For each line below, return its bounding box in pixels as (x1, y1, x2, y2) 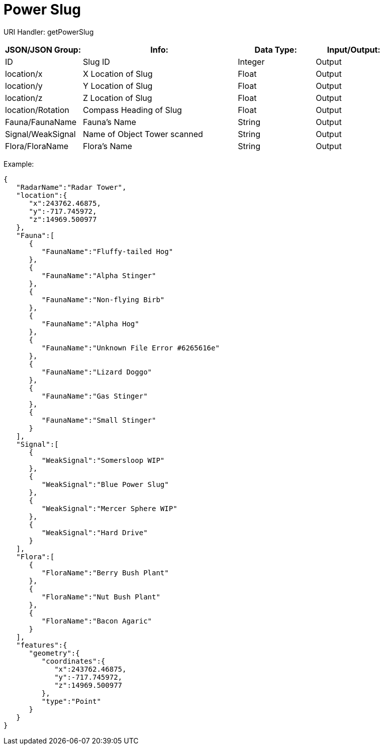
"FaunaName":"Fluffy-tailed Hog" (41, 247, 173, 256)
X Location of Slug (83, 68, 153, 79)
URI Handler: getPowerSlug (4, 27, 94, 36)
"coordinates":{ (41, 657, 106, 665)
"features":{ (16, 641, 67, 649)
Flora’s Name (83, 141, 132, 151)
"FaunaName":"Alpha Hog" (41, 319, 139, 328)
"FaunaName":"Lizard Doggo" (41, 367, 152, 376)
